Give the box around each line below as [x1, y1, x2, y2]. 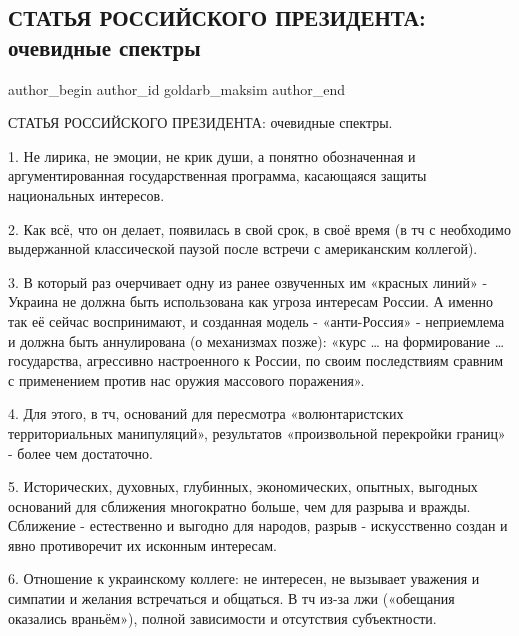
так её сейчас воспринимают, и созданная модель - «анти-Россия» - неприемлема [8, 310, 505, 331]
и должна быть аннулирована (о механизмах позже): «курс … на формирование [8, 330, 491, 351]
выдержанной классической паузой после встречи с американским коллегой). [8, 238, 478, 259]
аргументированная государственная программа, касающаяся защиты [8, 165, 427, 186]
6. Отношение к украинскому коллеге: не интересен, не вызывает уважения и [8, 568, 480, 589]
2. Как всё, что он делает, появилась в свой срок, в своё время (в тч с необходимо [8, 218, 511, 239]
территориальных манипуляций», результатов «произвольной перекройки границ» [8, 422, 506, 443]
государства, [8, 350, 83, 371]
